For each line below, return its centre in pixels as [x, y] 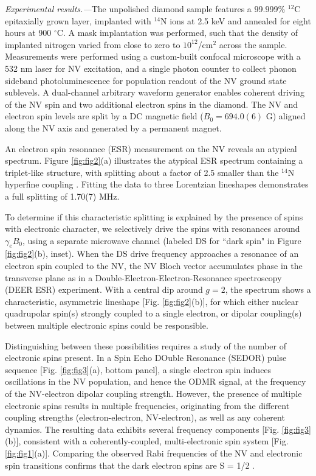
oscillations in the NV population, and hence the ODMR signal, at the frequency [156, 381]
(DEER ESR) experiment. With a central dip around [104, 289]
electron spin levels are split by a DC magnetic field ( [104, 116]
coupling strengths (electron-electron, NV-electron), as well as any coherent [145, 417]
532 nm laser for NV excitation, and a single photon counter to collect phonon [151, 68]
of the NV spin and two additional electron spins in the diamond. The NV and [152, 104]
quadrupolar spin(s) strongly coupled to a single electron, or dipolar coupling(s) [153, 313]
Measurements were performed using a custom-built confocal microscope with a [153, 56]
